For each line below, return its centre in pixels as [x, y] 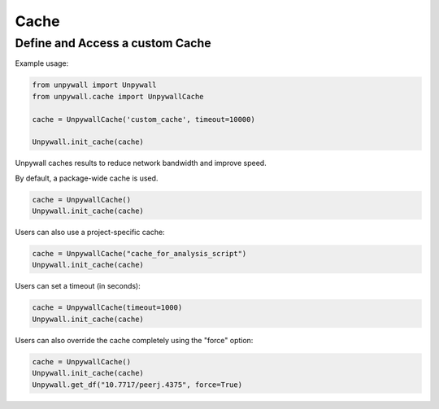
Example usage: [42, 63]
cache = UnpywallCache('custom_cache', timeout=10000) [143, 119]
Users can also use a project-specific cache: [90, 233]
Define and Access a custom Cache [113, 43]
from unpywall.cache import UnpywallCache [118, 96]
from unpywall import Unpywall [95, 85]
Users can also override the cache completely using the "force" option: [134, 340]
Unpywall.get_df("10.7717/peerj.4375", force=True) [137, 385]
